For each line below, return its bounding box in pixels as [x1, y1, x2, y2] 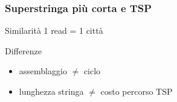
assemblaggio [19, 65, 67, 77]
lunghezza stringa [19, 85, 84, 97]
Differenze [5, 44, 42, 57]
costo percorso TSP [100, 85, 173, 97]
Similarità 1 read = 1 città [5, 24, 103, 37]
